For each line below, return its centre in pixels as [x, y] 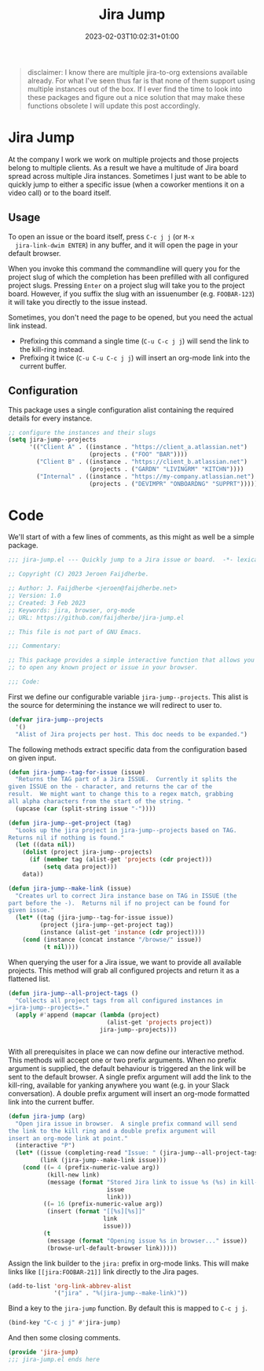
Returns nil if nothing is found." [66, 837]
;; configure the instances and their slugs [82, 432]
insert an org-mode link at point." [68, 1138]
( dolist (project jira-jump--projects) [88, 852]
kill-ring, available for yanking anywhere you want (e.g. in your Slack [119, 1085]
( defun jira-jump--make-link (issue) [70, 888]
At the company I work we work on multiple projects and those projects [124, 159]
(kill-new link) [73, 1175]
